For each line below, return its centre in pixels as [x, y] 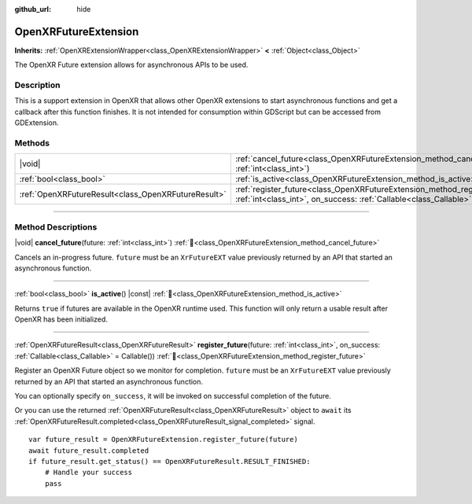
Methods [32, 143]
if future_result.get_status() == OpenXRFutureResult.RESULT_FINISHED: [170, 461]
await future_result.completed [89, 451]
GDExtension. [37, 123]
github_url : [33, 9]
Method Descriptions [56, 226]
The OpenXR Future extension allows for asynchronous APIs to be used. [131, 65]
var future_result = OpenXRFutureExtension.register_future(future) [163, 440]
